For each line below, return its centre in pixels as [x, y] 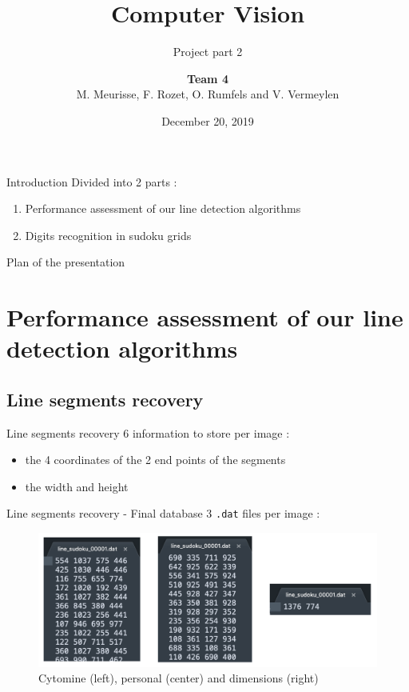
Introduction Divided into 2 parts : [92, 181]
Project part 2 [208, 52]
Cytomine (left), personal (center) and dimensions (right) [179, 678]
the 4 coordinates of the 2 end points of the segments [155, 460]
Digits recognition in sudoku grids [108, 235]
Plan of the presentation [66, 262]
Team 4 [208, 78]
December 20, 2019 [208, 120]
